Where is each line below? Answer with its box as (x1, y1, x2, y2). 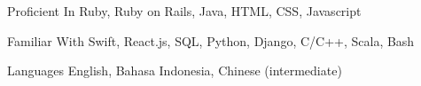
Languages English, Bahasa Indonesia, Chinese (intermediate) (7, 61, 342, 80)
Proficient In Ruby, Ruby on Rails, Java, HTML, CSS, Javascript (7, 2, 362, 20)
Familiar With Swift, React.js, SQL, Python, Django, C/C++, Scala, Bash (7, 31, 415, 50)
